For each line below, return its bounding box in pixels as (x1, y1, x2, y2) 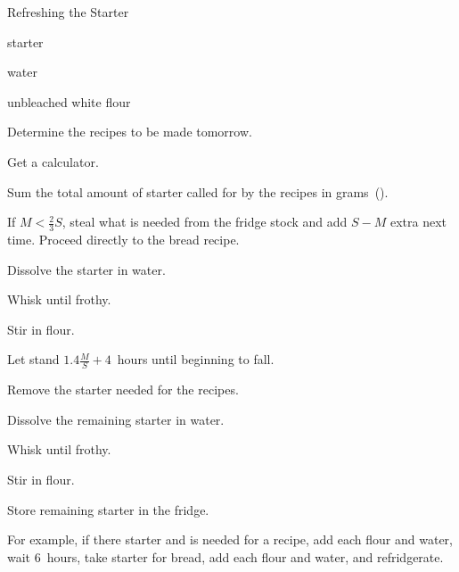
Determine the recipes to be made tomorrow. (7, 122, 252, 141)
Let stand (7, 350, 60, 369)
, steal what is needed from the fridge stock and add (61, 212, 348, 231)
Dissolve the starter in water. (7, 260, 166, 278)
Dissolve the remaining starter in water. (7, 410, 225, 428)
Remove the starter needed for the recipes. (7, 380, 239, 399)
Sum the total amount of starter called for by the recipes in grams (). (7, 182, 389, 201)
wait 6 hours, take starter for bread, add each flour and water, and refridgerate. (7, 547, 444, 566)
